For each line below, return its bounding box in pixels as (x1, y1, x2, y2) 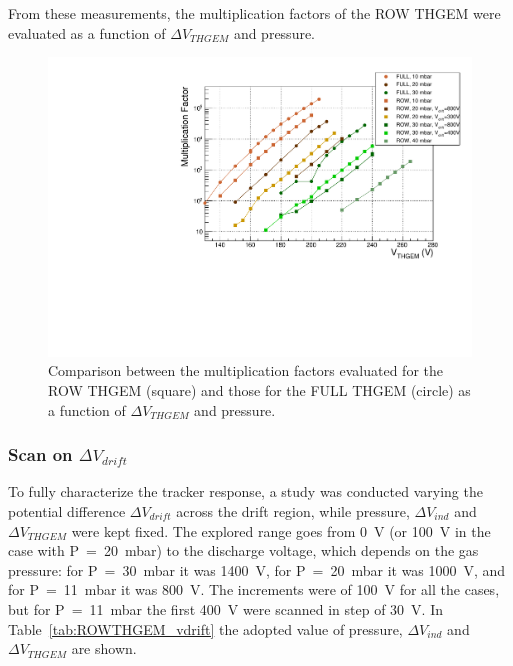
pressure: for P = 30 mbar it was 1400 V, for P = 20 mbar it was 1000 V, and (8, 559, 506, 580)
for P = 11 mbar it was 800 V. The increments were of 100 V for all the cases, (8, 579, 500, 600)
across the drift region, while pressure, (176, 501, 410, 522)
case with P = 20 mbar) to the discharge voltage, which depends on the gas (8, 540, 479, 561)
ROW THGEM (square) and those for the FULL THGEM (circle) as (48, 380, 471, 401)
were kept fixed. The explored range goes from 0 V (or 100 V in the (71, 520, 491, 541)
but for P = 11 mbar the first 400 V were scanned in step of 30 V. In (8, 599, 443, 619)
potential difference (8, 501, 126, 522)
